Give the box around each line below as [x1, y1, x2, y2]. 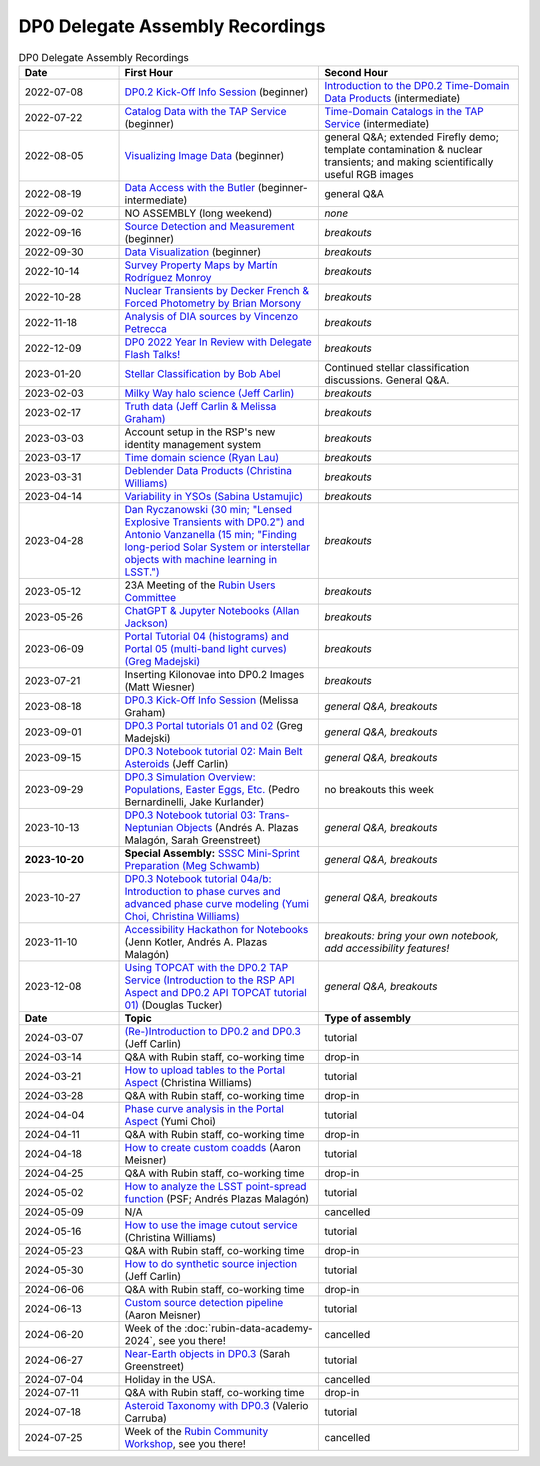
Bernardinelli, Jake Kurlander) [124, 795, 265, 809]
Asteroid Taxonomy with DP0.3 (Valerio [124, 1398, 309, 1412]
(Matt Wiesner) [124, 680, 195, 694]
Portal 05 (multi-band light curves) [124, 641, 287, 655]
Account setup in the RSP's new [124, 425, 276, 439]
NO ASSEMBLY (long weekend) [124, 206, 273, 220]
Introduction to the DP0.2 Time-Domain [324, 78, 510, 92]
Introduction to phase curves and [124, 884, 281, 898]
